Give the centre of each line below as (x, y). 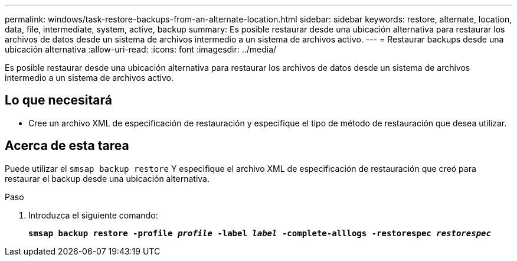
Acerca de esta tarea (67, 146)
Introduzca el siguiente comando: (93, 215)
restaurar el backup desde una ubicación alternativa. (107, 178)
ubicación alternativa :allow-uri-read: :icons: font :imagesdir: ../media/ (141, 49)
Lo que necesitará (58, 100)
